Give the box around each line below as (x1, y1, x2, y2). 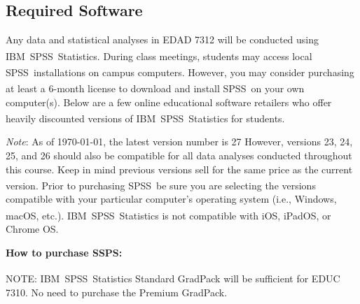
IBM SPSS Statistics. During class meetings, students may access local (6, 48, 312, 63)
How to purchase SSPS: (6, 245, 123, 259)
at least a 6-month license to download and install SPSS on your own (6, 80, 305, 95)
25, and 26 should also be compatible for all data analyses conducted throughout (6, 147, 352, 162)
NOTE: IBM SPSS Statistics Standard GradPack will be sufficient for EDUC (6, 271, 340, 286)
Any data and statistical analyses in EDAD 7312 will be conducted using (6, 32, 319, 47)
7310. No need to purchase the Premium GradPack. (6, 284, 228, 299)
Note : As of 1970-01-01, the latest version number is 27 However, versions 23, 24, (6, 134, 353, 149)
